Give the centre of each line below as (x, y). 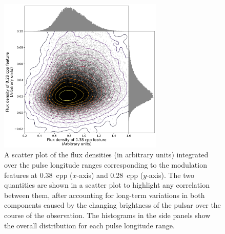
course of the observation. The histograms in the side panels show (107, 215)
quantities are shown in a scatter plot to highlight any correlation (107, 185)
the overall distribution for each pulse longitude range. (89, 225)
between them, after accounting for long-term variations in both (105, 195)
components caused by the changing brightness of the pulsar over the (113, 205)
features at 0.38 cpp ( (38, 175)
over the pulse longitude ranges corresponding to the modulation (106, 164)
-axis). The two (171, 175)
